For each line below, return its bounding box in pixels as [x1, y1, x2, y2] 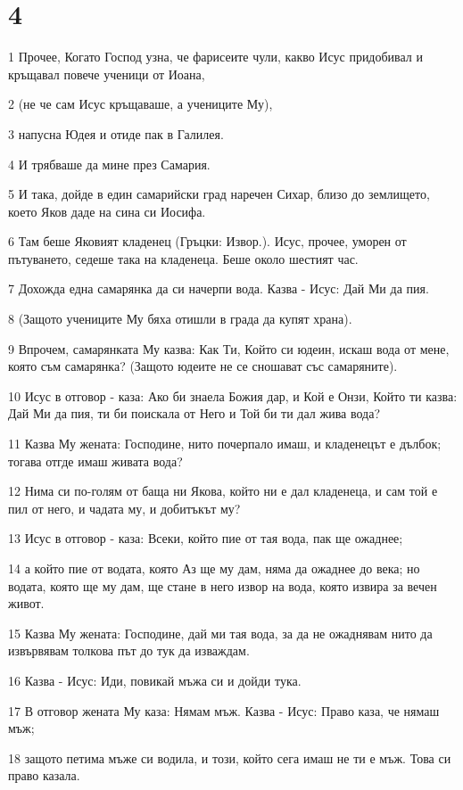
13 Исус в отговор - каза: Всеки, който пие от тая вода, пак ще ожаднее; [8, 529, 403, 547]
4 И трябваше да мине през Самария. [8, 154, 211, 173]
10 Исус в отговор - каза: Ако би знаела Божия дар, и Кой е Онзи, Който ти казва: [8, 386, 458, 405]
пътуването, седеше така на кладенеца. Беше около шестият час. [8, 249, 359, 267]
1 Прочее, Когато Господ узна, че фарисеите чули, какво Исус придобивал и [8, 47, 424, 66]
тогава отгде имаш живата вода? [8, 451, 183, 470]
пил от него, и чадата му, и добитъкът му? [8, 498, 241, 517]
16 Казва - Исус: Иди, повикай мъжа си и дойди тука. [8, 671, 302, 689]
